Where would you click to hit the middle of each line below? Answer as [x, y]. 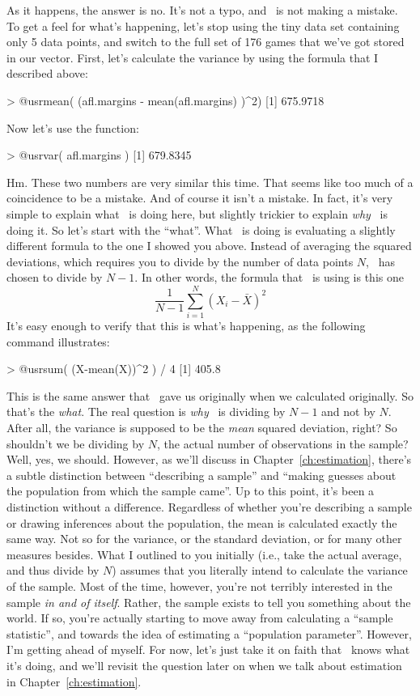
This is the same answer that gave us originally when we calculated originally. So [210, 395]
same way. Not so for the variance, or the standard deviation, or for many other [204, 539]
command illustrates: [58, 341]
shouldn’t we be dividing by [76, 443]
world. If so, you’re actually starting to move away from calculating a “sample [200, 618]
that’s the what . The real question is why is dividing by [146, 412]
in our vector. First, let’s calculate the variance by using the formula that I [193, 57]
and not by [348, 412]
